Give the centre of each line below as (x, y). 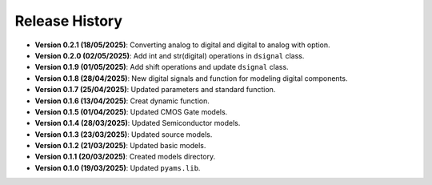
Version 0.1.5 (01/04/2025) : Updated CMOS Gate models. (131, 111)
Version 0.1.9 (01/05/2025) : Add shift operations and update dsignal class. (162, 67)
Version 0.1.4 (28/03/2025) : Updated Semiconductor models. (138, 123)
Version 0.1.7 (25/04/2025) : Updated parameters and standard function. (155, 90)
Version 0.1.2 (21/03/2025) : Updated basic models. (120, 146)
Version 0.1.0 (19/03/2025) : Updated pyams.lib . (118, 167)
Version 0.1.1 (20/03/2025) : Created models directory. (125, 157)
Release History (69, 21)
